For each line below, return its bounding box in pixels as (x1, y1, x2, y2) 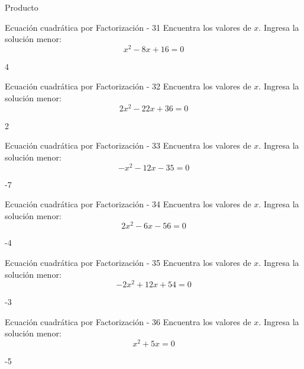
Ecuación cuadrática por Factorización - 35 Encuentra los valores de (5, 256, 251, 269)
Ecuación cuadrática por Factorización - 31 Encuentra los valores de (5, 21, 251, 33)
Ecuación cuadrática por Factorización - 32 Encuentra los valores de (5, 80, 251, 92)
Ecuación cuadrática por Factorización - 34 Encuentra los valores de (5, 198, 251, 210)
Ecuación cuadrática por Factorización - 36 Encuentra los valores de (5, 315, 251, 328)
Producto (5, 1, 38, 13)
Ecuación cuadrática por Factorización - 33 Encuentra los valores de (5, 139, 251, 152)
